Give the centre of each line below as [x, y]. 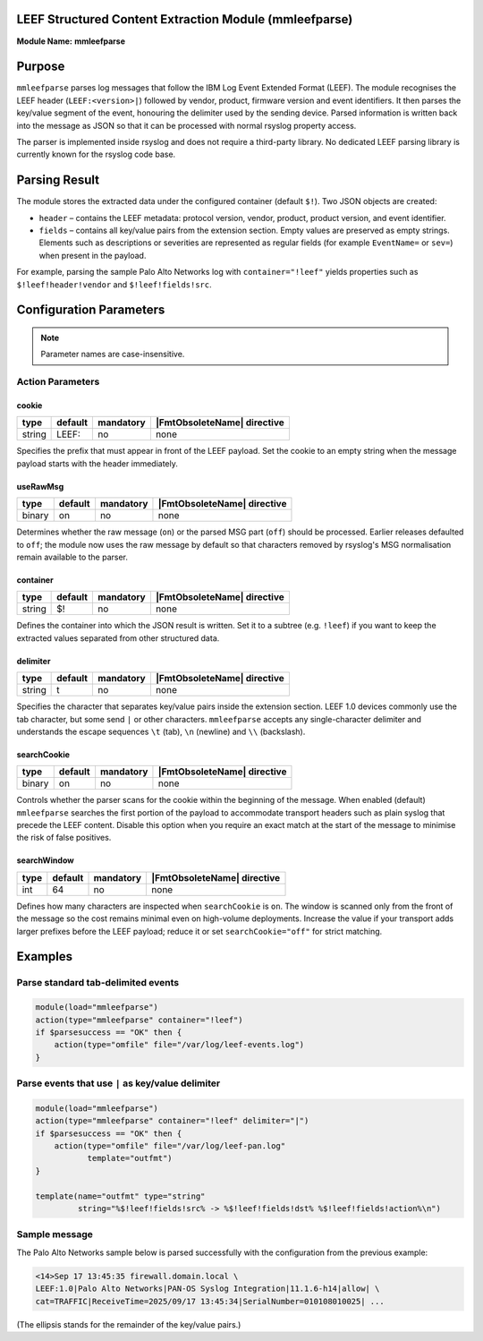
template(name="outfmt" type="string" [120, 1196]
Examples [45, 957]
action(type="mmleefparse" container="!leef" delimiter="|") [172, 1121]
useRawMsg [40, 486]
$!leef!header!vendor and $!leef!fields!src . [114, 284]
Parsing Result [58, 180]
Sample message [55, 1234]
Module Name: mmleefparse [71, 41]
